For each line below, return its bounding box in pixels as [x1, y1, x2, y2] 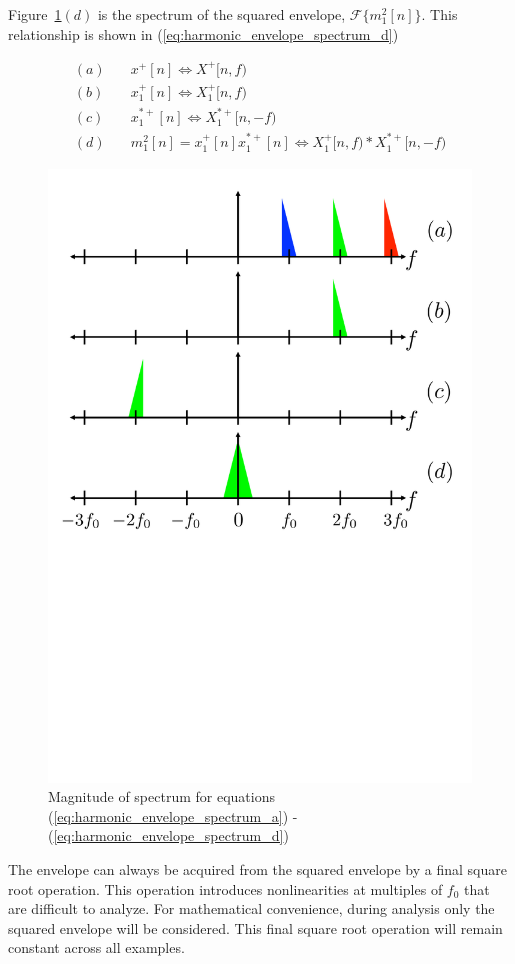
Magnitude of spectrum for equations [48, 786, 275, 807]
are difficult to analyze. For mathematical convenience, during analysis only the [8, 898, 495, 919]
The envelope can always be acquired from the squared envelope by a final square [8, 859, 507, 879]
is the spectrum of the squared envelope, [97, 4, 346, 24]
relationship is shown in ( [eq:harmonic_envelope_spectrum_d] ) [8, 23, 399, 44]
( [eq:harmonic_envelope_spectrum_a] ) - [48, 805, 298, 826]
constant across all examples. [8, 937, 185, 958]
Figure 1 [8, 4, 62, 24]
